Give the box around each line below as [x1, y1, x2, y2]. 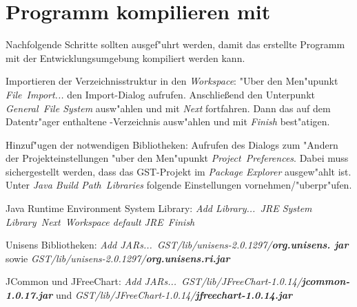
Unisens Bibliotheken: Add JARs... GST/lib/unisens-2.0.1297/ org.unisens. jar [6, 237, 349, 252]
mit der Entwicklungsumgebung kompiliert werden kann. [6, 50, 245, 65]
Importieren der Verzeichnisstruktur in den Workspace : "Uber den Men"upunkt [6, 74, 338, 88]
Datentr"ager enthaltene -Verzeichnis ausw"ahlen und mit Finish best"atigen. [6, 114, 330, 129]
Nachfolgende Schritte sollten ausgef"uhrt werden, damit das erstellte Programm [6, 37, 345, 52]
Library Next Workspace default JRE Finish [6, 214, 195, 229]
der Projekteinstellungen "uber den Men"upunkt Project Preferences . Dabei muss [6, 151, 349, 165]
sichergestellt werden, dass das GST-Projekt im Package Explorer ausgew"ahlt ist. [6, 164, 351, 178]
